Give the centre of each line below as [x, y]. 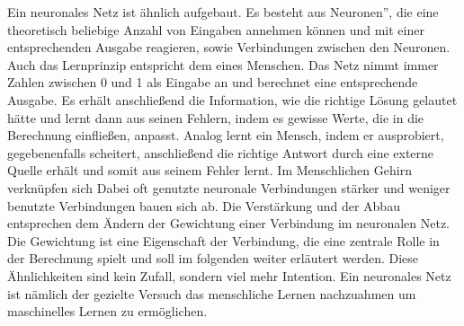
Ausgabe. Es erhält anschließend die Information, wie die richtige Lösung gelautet [232, 99]
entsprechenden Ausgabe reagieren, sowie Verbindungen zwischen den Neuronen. [229, 47]
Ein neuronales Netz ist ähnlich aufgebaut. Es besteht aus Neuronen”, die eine [223, 12]
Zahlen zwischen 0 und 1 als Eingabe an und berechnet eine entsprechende [213, 82]
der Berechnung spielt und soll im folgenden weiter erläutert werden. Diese [213, 258]
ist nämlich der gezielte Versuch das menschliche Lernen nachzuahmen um [212, 293]
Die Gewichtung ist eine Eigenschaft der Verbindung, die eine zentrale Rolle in [223, 240]
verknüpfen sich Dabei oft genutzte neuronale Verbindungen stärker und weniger [229, 187]
